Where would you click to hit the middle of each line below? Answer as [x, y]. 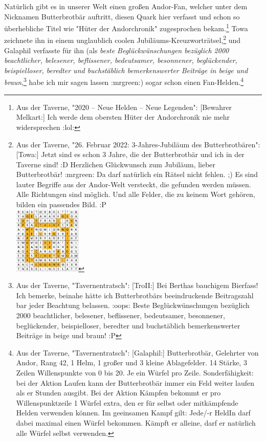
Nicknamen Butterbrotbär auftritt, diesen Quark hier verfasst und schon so [122, 16]
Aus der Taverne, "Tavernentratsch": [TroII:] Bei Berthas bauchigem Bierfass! [137, 285]
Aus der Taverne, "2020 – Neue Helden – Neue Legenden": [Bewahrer [124, 107]
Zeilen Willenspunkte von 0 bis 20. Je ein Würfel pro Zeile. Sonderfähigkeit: [135, 372]
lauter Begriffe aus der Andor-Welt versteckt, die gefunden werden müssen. [134, 184]
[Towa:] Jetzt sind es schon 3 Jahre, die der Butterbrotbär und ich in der [130, 154]
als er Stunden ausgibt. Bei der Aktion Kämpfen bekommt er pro [118, 393]
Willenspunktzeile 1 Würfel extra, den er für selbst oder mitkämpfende [127, 402]
